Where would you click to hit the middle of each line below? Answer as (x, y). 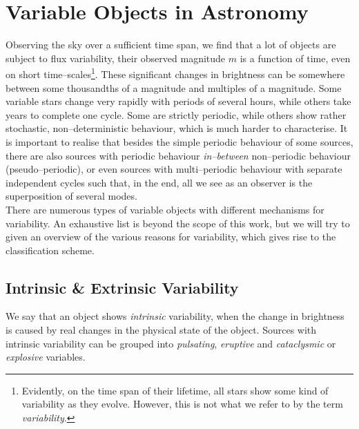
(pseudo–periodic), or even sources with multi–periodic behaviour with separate (174, 169)
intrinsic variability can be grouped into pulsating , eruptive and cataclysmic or (171, 343)
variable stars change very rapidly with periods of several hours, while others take (178, 101)
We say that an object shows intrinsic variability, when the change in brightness (175, 316)
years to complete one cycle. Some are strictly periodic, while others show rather (176, 114)
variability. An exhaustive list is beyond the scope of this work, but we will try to (178, 223)
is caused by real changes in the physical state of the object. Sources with (161, 330)
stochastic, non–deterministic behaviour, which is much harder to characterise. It (177, 128)
